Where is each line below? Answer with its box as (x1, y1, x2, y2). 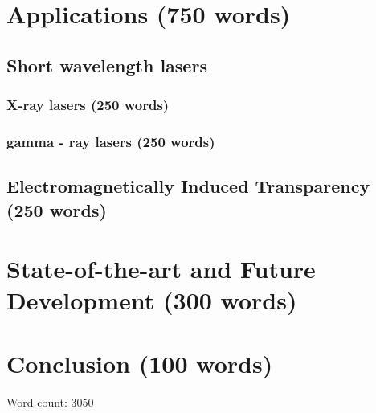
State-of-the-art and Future (6, 252, 316, 285)
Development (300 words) (6, 284, 297, 317)
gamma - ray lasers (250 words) (6, 131, 215, 151)
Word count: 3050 (6, 393, 94, 410)
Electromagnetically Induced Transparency (6, 174, 370, 198)
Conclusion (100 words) (6, 346, 273, 379)
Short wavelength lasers (6, 52, 207, 77)
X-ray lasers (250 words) (6, 95, 170, 115)
